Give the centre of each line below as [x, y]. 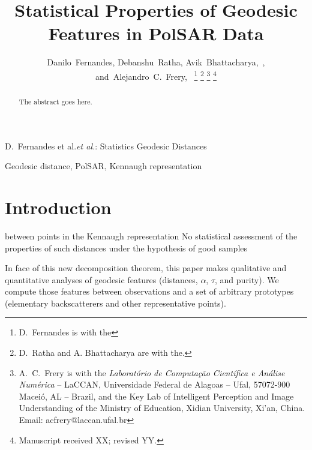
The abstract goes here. [55, 101]
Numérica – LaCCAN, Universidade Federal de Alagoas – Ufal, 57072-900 [154, 384]
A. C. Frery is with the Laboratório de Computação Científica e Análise [152, 372]
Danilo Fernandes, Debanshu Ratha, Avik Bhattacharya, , [156, 62]
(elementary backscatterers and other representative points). [115, 303]
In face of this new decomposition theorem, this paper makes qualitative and [146, 268]
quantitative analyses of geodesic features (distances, [101, 279]
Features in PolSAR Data [156, 33]
